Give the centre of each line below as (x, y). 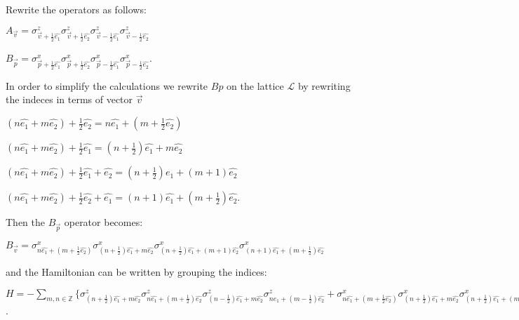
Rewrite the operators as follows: (76, 9)
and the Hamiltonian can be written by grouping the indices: (136, 272)
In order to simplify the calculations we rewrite (107, 85)
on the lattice (255, 85)
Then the (25, 222)
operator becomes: (103, 222)
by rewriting (324, 85)
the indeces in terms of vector (69, 99)
